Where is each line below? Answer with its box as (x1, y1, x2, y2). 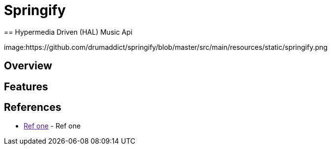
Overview (4, 60, 53, 72)
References (4, 101, 61, 114)
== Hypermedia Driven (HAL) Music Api (4, 27, 133, 36)
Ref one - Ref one (24, 122, 81, 130)
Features (4, 80, 48, 93)
